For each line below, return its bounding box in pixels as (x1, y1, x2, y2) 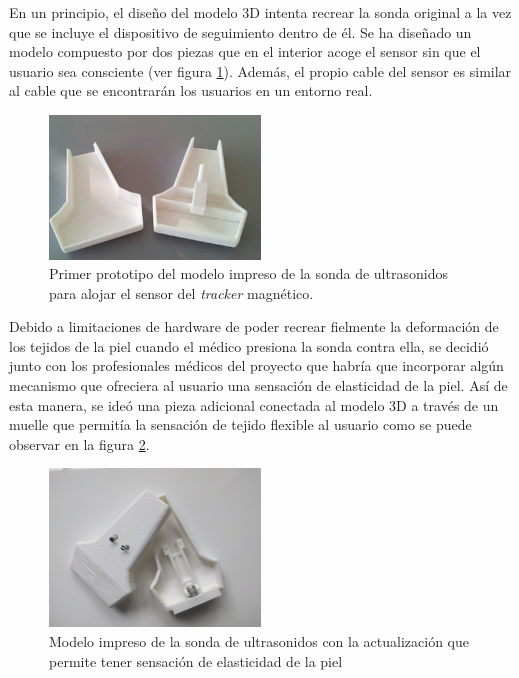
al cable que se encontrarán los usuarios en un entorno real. (9, 80, 373, 101)
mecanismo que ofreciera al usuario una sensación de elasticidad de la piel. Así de (9, 375, 508, 396)
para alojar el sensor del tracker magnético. (49, 282, 314, 303)
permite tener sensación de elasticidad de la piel (49, 650, 343, 671)
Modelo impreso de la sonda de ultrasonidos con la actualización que (49, 631, 469, 652)
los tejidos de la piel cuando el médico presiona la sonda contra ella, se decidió (9, 335, 489, 356)
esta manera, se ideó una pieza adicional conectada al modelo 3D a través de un (9, 394, 499, 415)
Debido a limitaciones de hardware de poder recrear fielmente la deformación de (9, 316, 499, 337)
